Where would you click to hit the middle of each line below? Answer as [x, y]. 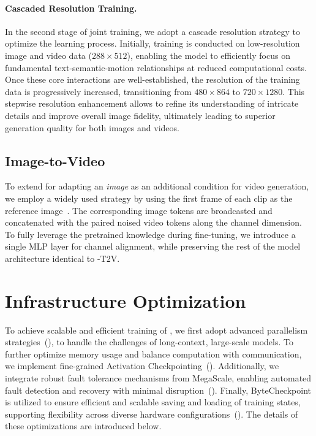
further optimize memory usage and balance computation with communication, [153, 354]
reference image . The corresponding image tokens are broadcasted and [139, 210]
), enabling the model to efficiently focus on [209, 55]
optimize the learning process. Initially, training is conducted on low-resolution [152, 43]
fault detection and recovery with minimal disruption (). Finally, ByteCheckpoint [158, 390]
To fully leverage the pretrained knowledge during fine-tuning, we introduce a [150, 234]
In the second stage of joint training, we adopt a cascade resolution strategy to [152, 31]
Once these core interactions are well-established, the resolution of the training [152, 79]
